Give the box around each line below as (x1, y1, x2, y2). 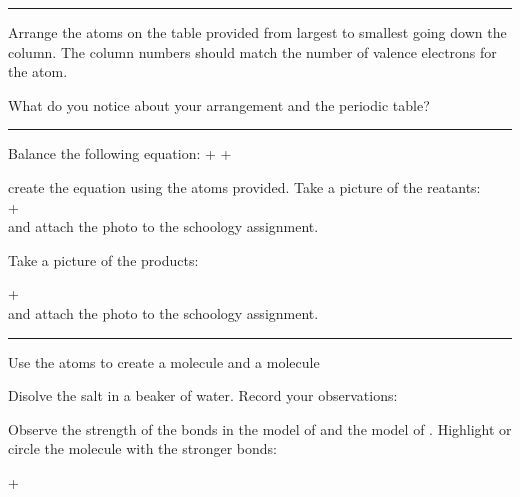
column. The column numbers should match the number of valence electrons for (8, 41, 497, 62)
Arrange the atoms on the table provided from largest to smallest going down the (8, 22, 507, 42)
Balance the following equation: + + (8, 143, 232, 164)
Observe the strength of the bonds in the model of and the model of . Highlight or (8, 418, 512, 439)
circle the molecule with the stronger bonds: (8, 438, 277, 459)
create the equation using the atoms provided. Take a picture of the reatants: (8, 176, 481, 197)
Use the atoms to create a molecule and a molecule (8, 351, 320, 372)
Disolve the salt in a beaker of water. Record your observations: (8, 385, 398, 406)
